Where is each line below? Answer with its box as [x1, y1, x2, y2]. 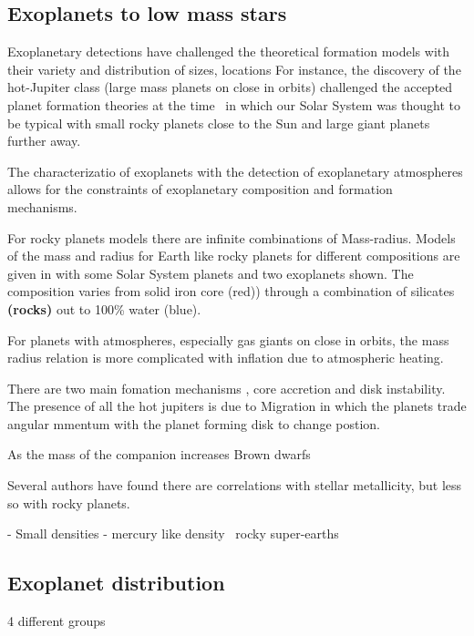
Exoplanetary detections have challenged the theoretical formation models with [7, 42, 450, 61]
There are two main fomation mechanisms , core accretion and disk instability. [7, 378, 446, 397]
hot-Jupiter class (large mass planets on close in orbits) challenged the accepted [7, 77, 453, 97]
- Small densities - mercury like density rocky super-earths [7, 524, 339, 543]
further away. [7, 131, 81, 150]
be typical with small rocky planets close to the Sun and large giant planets [7, 113, 430, 132]
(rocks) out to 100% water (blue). [7, 299, 201, 318]
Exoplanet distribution [7, 569, 225, 597]
